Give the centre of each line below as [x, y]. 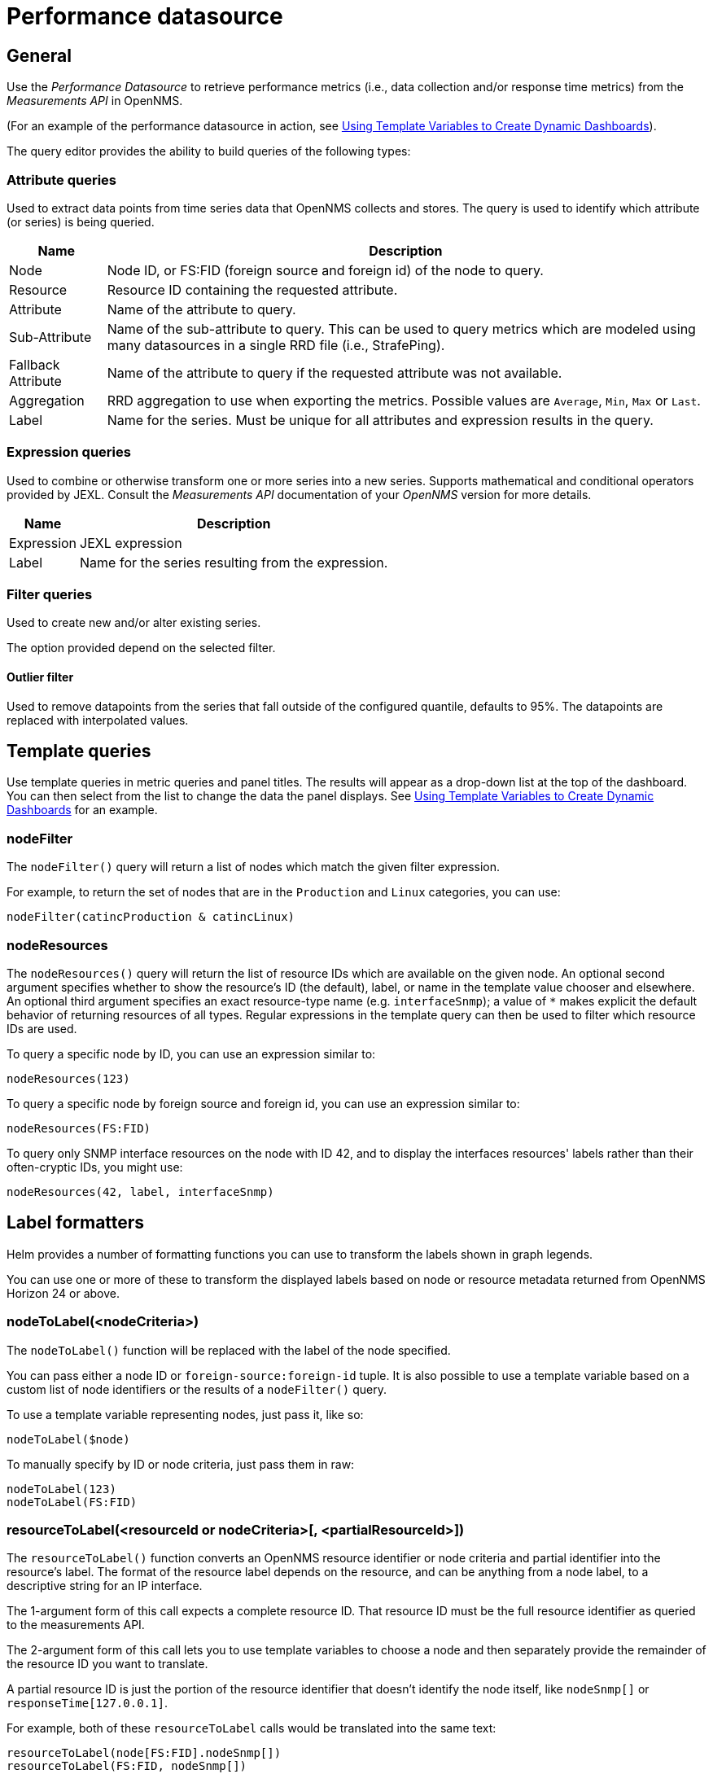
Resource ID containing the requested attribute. [252, 289]
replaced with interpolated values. [98, 720]
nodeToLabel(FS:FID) [72, 1502]
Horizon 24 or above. [63, 1293]
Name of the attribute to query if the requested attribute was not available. [335, 372]
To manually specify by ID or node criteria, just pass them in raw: [181, 1464]
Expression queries [69, 452]
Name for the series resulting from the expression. [234, 562]
